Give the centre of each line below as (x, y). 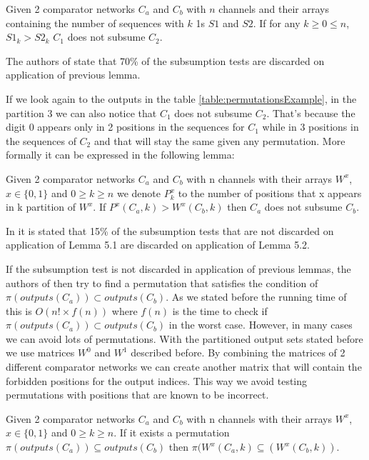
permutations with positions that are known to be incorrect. (137, 395)
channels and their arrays (274, 9)
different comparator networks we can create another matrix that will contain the (184, 367)
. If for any (277, 22)
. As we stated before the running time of (256, 297)
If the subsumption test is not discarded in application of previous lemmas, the (178, 268)
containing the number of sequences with (95, 22)
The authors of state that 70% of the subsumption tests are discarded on (165, 60)
